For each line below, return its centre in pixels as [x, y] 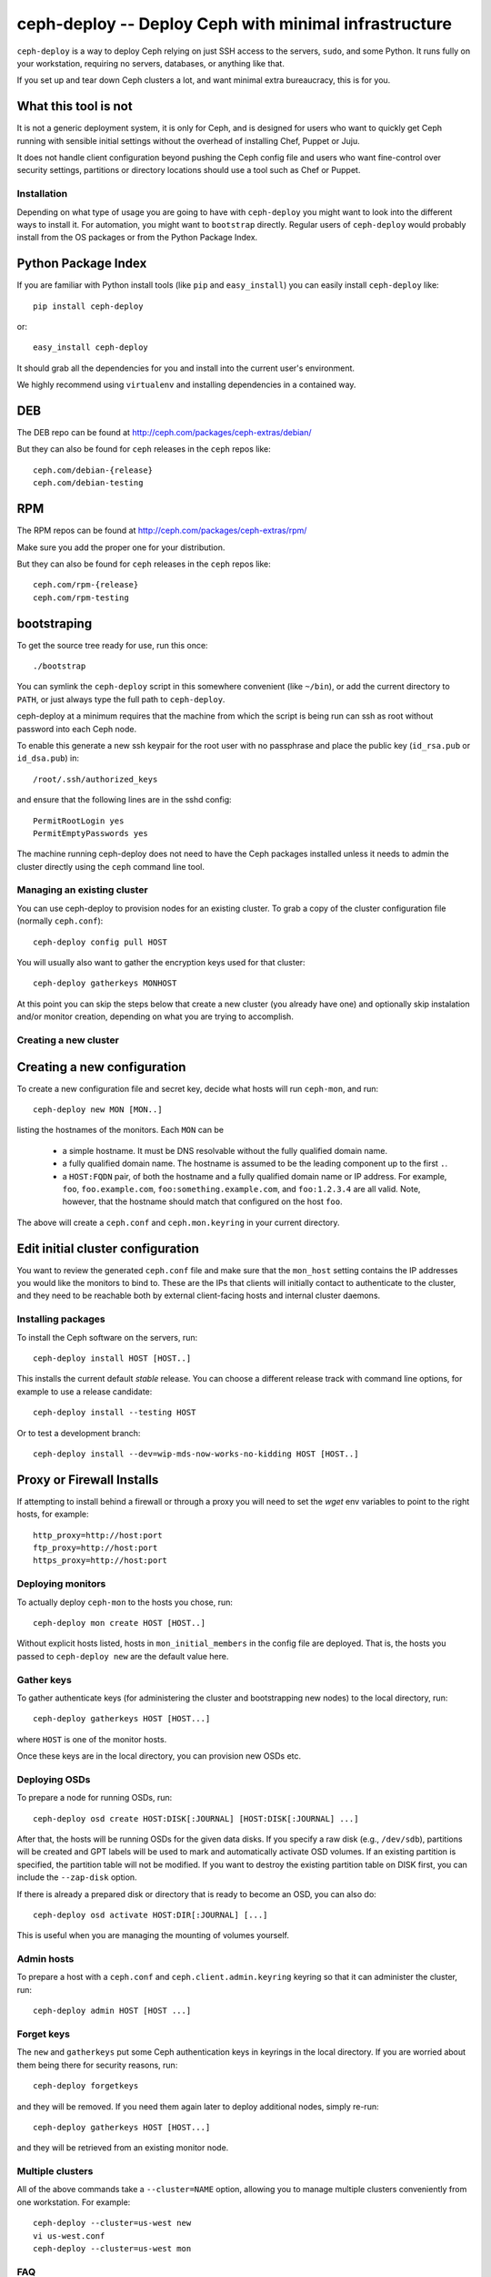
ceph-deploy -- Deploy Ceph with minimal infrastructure [235, 24]
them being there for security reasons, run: [97, 2065]
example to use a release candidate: [85, 1391]
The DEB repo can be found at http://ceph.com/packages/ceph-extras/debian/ [165, 433]
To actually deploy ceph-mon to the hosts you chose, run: [125, 1602]
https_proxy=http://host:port [100, 1561]
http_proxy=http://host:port [98, 1535]
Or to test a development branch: [79, 1433]
